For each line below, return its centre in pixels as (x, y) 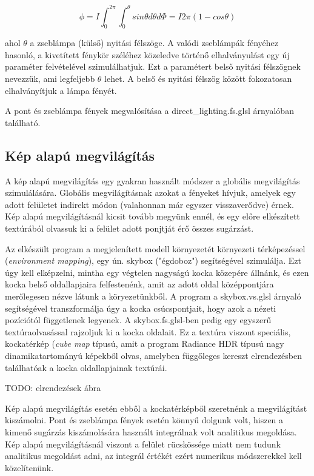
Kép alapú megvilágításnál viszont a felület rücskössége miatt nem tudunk (143, 444)
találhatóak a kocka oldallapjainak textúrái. (86, 367)
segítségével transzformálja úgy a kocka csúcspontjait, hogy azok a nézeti (141, 308)
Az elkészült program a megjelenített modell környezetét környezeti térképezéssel (155, 248)
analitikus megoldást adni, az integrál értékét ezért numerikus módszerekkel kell (153, 456)
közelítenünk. (29, 467)
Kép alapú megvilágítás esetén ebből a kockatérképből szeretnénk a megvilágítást (156, 408)
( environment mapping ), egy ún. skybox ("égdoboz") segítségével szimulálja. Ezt (153, 260)
